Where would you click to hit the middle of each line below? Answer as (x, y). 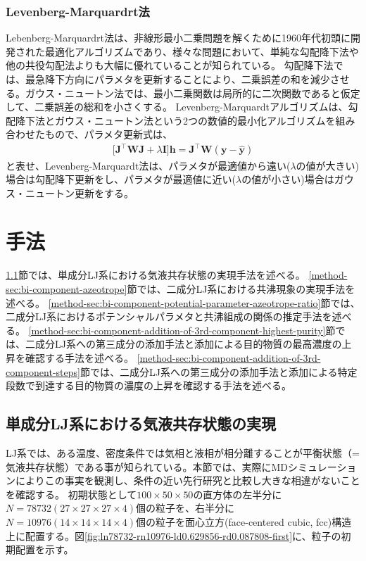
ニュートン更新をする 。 (79, 193)
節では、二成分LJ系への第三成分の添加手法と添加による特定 (219, 371)
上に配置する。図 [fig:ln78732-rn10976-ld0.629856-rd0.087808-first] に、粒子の (173, 535)
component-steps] (43, 371)
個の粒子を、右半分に (185, 508)
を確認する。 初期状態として (71, 494)
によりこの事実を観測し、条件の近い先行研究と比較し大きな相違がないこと (188, 480)
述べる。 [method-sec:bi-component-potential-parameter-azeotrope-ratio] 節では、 (183, 302)
